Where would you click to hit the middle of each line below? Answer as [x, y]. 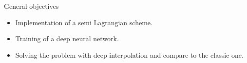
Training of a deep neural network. [67, 39]
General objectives [31, 6]
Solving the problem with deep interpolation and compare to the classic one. [129, 55]
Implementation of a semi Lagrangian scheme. [84, 22]
